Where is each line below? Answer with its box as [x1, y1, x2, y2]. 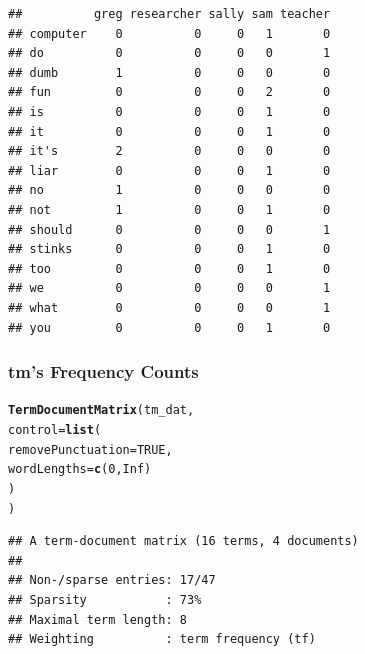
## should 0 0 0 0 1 [8, 222, 331, 237]
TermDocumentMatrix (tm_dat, [8, 403, 195, 418]
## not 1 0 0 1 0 [8, 202, 331, 217]
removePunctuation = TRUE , [8, 442, 173, 457]
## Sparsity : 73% [8, 593, 202, 608]
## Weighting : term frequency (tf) [8, 632, 316, 647]
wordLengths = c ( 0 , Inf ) [8, 462, 152, 477]
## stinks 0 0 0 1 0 [8, 242, 331, 257]
